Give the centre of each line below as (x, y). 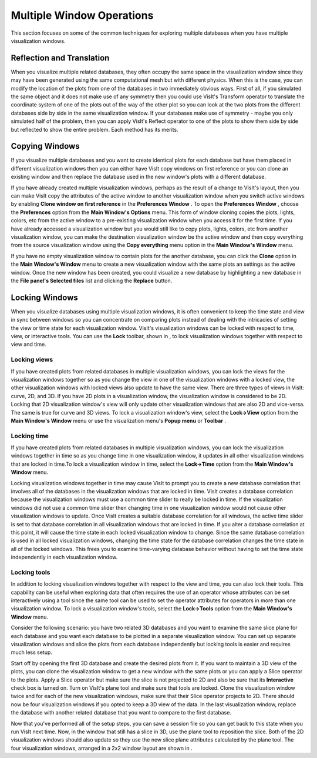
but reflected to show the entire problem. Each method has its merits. (95, 129)
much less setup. (32, 652)
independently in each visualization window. (64, 557)
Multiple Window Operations (82, 15)
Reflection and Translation (60, 58)
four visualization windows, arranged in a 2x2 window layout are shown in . (102, 748)
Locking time (30, 436)
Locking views (32, 360)
